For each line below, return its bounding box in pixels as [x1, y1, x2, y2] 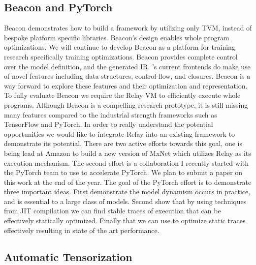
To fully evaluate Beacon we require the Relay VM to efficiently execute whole [4, 90, 241, 100]
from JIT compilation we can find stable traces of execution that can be [4, 206, 221, 216]
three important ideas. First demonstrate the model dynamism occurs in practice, [4, 186, 251, 197]
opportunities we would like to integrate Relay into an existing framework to [4, 128, 235, 139]
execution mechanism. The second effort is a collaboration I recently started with [4, 157, 249, 168]
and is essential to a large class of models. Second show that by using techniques [4, 196, 247, 206]
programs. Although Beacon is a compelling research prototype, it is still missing [4, 99, 248, 110]
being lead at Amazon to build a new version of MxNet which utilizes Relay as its [4, 147, 251, 158]
